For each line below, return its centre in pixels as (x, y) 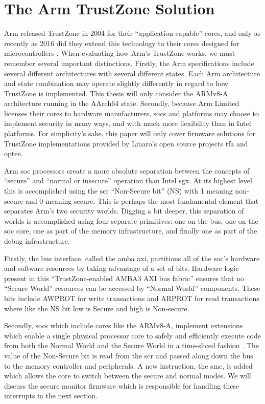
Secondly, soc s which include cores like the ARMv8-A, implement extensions (124, 325)
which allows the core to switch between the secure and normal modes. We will (128, 376)
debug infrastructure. (37, 241)
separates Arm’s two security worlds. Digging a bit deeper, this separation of (124, 211)
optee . (14, 153)
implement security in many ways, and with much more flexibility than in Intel (128, 123)
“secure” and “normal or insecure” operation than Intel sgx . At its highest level (128, 180)
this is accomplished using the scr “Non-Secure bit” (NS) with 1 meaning (118, 191)
